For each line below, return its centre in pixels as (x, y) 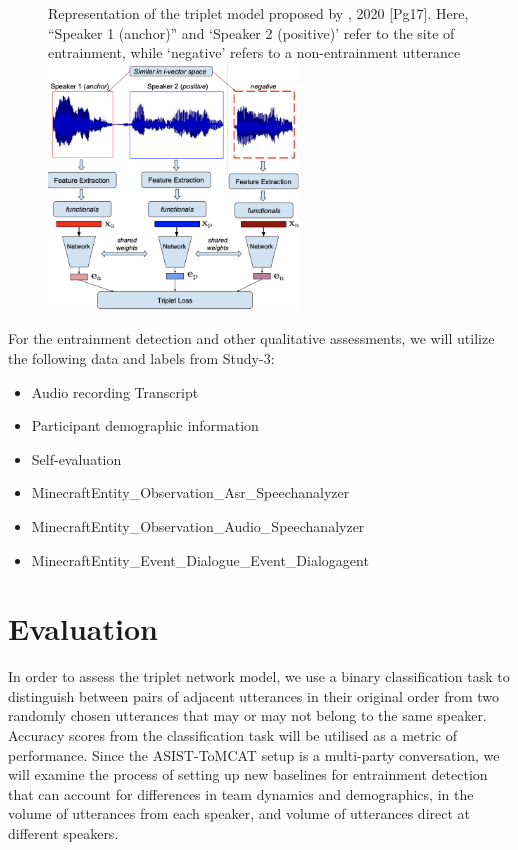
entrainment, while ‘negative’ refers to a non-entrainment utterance (254, 52)
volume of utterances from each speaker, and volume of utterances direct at (239, 813)
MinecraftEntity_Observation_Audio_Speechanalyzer (198, 525)
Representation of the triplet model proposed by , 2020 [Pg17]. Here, (258, 13)
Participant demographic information (145, 425)
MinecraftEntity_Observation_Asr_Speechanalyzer (190, 492)
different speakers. (63, 833)
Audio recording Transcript (115, 391)
